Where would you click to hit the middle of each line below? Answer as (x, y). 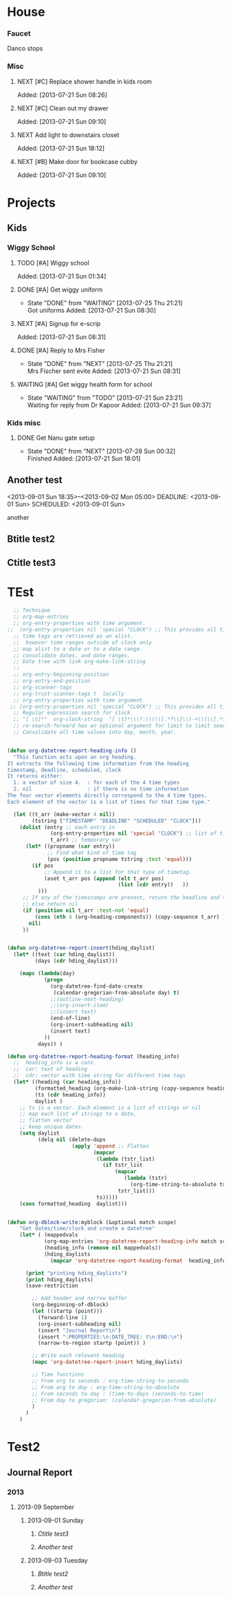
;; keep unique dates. (52, 1127)
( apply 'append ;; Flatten (110, 1146)
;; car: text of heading (51, 1069)
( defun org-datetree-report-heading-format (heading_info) (93, 1056)
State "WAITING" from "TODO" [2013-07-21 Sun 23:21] (105, 398)
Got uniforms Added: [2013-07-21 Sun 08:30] (92, 310)
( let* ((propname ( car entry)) (70, 846)
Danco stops (25, 48)
